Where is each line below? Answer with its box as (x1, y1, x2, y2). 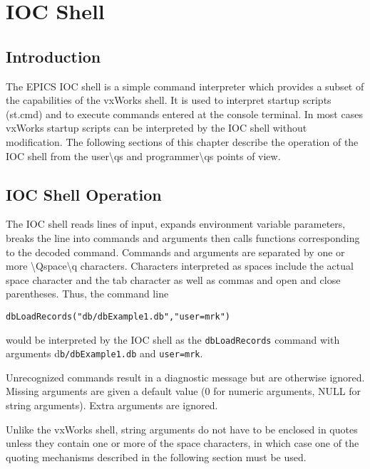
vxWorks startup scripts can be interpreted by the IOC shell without (6, 120, 307, 135)
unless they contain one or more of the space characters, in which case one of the (6, 436, 359, 450)
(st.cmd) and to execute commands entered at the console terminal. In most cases (6, 106, 363, 121)
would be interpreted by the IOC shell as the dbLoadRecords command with (6, 332, 340, 347)
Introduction (6, 45, 101, 67)
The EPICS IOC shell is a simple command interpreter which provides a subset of (6, 78, 364, 93)
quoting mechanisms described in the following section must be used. (6, 449, 307, 464)
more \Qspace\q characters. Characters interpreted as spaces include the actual (6, 258, 354, 273)
